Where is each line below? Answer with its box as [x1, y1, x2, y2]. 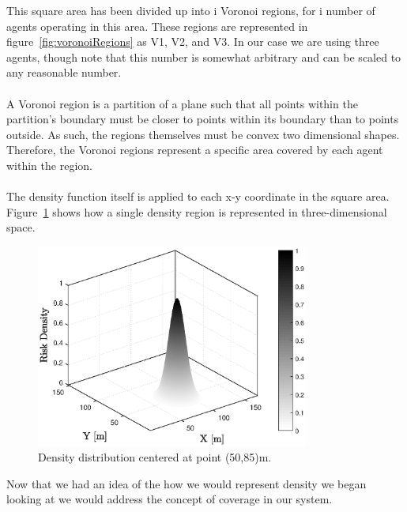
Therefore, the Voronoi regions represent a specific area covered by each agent [6, 141, 383, 158]
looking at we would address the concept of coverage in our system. [6, 491, 333, 507]
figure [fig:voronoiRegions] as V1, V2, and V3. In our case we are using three [6, 33, 379, 50]
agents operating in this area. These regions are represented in [6, 17, 308, 34]
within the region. [6, 156, 92, 173]
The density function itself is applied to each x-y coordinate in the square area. [6, 188, 390, 205]
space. [6, 219, 36, 235]
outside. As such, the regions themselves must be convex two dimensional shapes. [6, 126, 400, 142]
